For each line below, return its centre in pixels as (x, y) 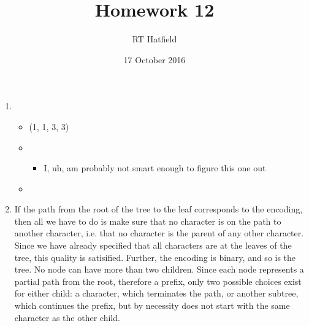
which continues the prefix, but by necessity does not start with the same (152, 305)
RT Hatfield (154, 39)
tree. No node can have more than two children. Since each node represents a (159, 269)
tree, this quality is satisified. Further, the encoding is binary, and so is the (155, 257)
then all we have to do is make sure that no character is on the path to (148, 221)
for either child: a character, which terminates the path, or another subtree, (156, 293)
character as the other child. (67, 317)
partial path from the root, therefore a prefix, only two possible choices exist (158, 281)
